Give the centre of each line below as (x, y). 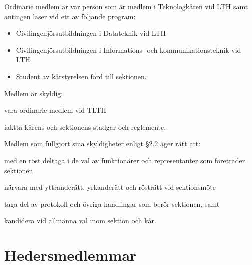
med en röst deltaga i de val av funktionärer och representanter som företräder (125, 160)
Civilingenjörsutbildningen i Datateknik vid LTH (91, 33)
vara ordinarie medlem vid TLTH (55, 110)
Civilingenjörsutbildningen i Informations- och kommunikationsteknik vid (129, 49)
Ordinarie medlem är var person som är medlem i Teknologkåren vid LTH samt (126, 6)
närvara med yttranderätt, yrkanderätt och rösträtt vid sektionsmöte (110, 187)
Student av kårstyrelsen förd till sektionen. (81, 76)
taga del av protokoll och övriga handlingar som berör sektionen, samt (112, 204)
